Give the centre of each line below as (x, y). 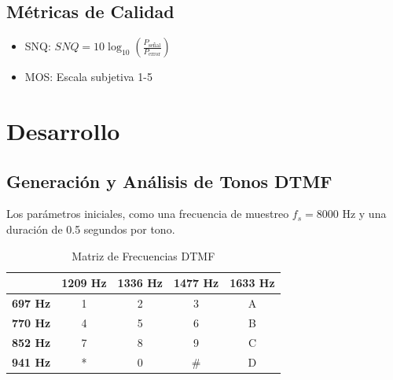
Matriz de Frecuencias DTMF (143, 255)
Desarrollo (63, 130)
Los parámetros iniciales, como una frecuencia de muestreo (148, 214)
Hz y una (364, 214)
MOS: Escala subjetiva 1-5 (88, 77)
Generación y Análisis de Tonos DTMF (169, 181)
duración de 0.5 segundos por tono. (91, 229)
